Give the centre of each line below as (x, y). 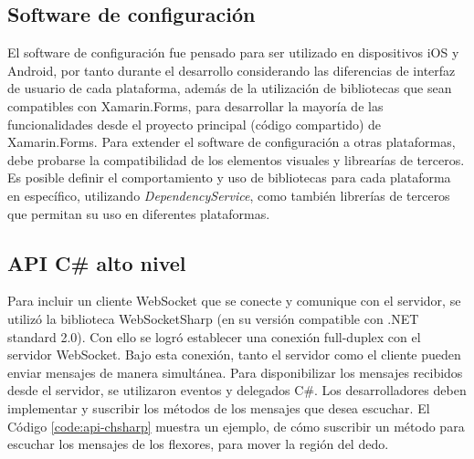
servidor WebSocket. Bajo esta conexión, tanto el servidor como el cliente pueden (234, 355)
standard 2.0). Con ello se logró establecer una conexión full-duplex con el (214, 336)
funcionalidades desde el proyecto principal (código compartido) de (195, 124)
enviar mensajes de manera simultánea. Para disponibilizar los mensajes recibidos (235, 372)
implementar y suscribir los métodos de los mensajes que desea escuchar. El (219, 407)
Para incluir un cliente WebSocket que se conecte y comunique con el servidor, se (234, 301)
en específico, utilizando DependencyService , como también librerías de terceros (229, 195)
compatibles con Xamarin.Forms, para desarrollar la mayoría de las (195, 105)
